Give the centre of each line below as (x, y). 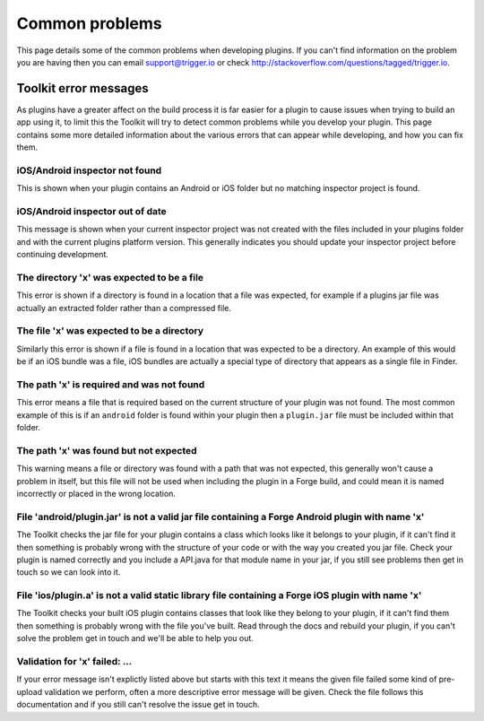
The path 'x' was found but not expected (107, 450)
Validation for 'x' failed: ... (74, 661)
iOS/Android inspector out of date (92, 211)
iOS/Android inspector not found (89, 170)
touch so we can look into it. (69, 572)
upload (30, 691)
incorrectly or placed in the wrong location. (96, 493)
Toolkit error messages (82, 88)
